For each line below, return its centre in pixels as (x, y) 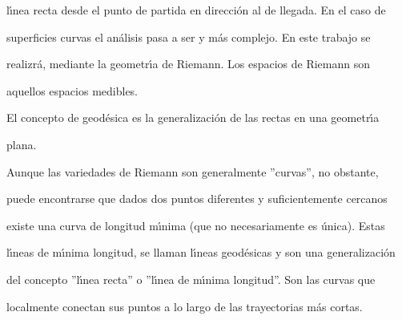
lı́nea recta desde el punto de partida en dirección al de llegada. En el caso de (196, 10)
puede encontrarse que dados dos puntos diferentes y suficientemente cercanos (197, 198)
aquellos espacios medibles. (72, 90)
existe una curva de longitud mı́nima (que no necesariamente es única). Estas (196, 225)
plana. (22, 144)
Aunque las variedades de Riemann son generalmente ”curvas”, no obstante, (193, 171)
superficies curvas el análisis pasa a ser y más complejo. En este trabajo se (189, 36)
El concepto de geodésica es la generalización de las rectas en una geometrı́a (193, 117)
